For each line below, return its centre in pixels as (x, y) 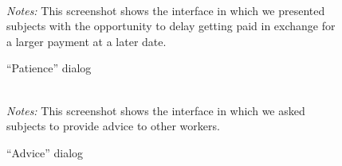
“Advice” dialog (45, 152)
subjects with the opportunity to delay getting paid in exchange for (171, 26)
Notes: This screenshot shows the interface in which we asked (156, 110)
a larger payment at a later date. (86, 41)
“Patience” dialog (49, 68)
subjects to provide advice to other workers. (113, 126)
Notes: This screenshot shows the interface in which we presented (166, 10)
